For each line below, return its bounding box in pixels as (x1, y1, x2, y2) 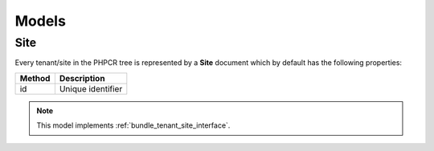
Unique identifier (59, 83, 123, 94)
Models (14, 12, 66, 30)
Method (19, 72, 51, 84)
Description (59, 72, 105, 84)
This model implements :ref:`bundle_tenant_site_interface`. (36, 120, 231, 130)
